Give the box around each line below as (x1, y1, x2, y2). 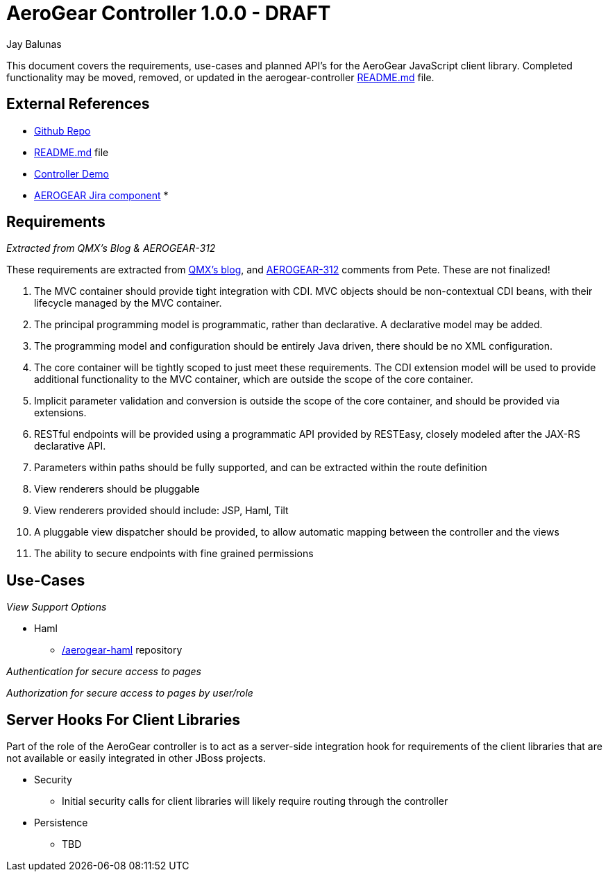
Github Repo (34, 124, 91, 137)
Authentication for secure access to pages (6, 665, 201, 678)
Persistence (34, 817, 88, 829)
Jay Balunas (6, 37, 62, 50)
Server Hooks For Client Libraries (6, 710, 240, 729)
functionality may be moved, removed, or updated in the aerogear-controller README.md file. (6, 71, 434, 83)
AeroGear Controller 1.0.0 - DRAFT (6, 1, 331, 25)
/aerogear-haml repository (62, 644, 183, 656)
